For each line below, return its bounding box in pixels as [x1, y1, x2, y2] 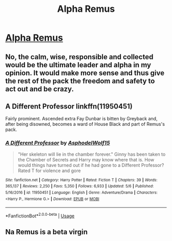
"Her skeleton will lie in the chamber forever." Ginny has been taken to [17, 151, 166, 157]
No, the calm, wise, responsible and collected [5, 52, 154, 61]
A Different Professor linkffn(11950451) [5, 102, 133, 110]
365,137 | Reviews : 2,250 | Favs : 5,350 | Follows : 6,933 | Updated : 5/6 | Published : [5, 183, 154, 189]
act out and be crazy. [5, 84, 74, 93]
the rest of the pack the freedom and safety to [5, 77, 155, 85]
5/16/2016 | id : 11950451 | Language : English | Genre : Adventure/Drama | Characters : [5, 190, 158, 195]
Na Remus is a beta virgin [5, 228, 88, 236]
